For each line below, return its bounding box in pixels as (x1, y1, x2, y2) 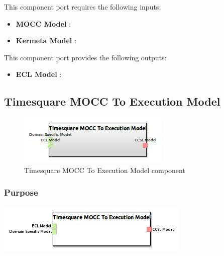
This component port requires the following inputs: (4, 2, 161, 12)
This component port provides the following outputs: (4, 52, 167, 62)
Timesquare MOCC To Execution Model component (24, 164, 185, 175)
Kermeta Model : (16, 35, 76, 46)
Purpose (4, 186, 38, 199)
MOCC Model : (16, 18, 71, 29)
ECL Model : (16, 69, 62, 79)
